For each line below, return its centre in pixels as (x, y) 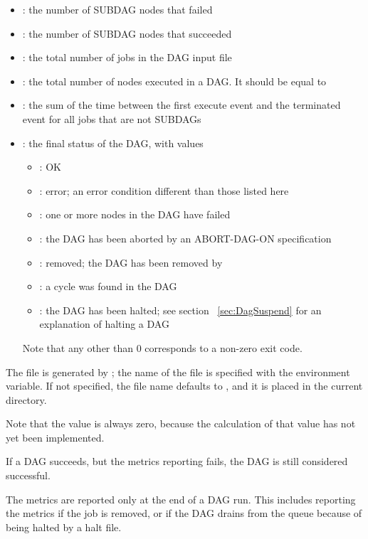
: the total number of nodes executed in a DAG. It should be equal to (174, 81)
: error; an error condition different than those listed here (164, 190)
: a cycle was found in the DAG (108, 286)
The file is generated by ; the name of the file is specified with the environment (178, 372)
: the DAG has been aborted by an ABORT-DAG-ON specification (185, 238)
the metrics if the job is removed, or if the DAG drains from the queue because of (184, 513)
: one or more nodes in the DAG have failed (135, 214)
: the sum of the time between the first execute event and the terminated (182, 105)
